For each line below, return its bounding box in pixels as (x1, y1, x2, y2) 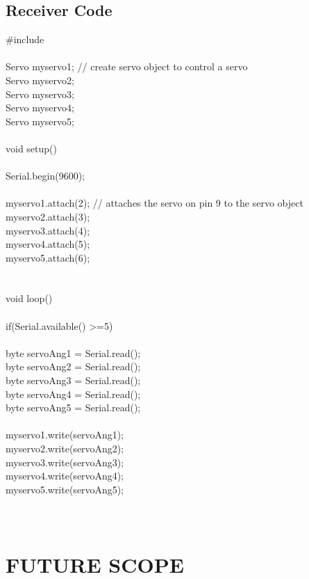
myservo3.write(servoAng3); (6, 454, 124, 469)
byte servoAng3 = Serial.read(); (6, 373, 141, 388)
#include (6, 32, 44, 47)
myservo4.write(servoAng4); (6, 468, 124, 483)
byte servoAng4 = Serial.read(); (6, 386, 141, 401)
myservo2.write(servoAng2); (6, 441, 124, 456)
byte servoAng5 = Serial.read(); (6, 400, 141, 415)
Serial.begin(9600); (6, 168, 85, 183)
